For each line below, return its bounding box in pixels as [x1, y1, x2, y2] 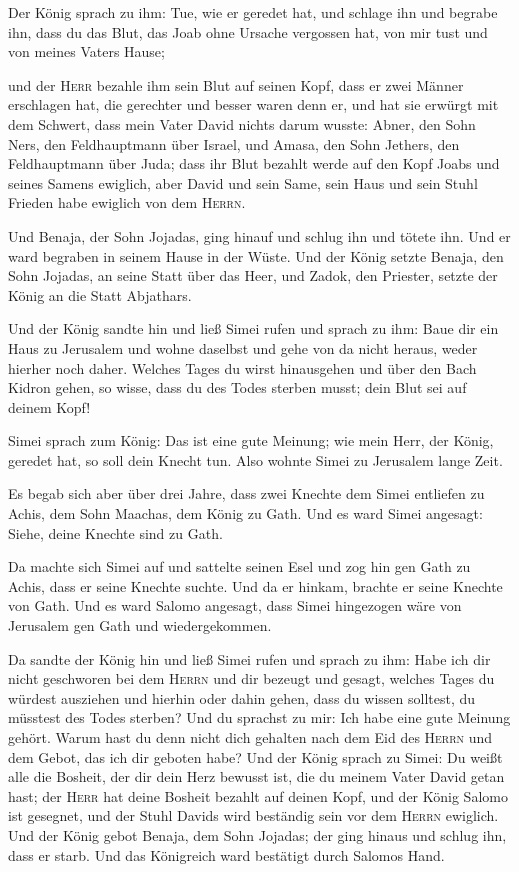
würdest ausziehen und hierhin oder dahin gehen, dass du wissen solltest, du [8, 687, 476, 708]
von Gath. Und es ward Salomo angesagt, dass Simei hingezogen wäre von [8, 595, 462, 616]
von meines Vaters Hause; [8, 41, 165, 62]
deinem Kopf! [8, 396, 91, 417]
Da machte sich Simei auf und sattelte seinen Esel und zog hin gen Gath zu [8, 556, 471, 577]
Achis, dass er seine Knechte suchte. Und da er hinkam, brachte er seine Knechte [8, 575, 503, 596]
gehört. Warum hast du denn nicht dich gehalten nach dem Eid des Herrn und [8, 727, 493, 747]
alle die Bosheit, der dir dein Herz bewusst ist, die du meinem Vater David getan [8, 766, 505, 787]
